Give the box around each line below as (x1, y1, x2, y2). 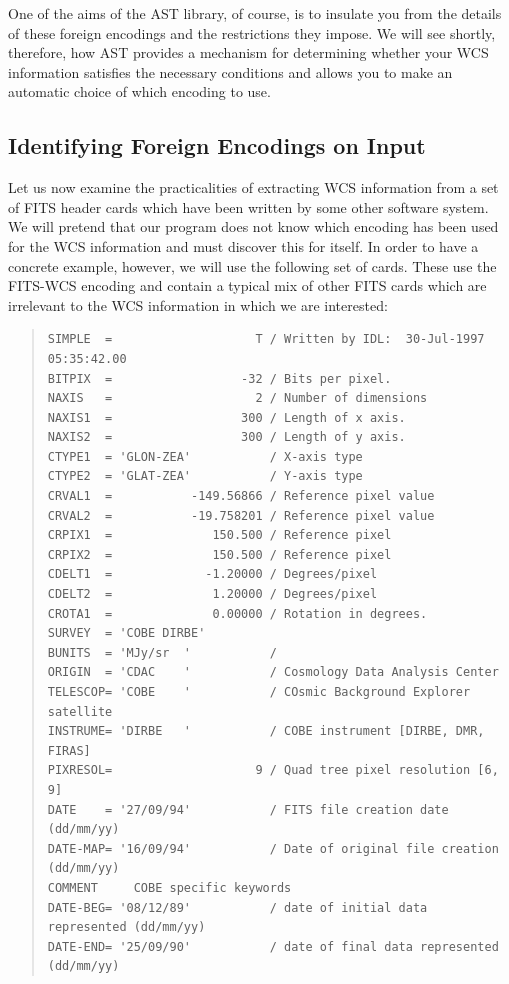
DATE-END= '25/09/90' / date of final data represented (47, 939, 499, 954)
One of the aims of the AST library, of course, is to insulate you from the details (8, 3, 502, 23)
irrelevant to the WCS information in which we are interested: (8, 294, 388, 315)
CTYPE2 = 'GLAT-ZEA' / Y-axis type (47, 469, 363, 484)
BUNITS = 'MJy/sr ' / (47, 645, 277, 660)
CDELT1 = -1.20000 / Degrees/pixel (47, 567, 378, 582)
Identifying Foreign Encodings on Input (8, 130, 426, 161)
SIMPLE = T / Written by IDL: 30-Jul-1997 (47, 332, 485, 347)
